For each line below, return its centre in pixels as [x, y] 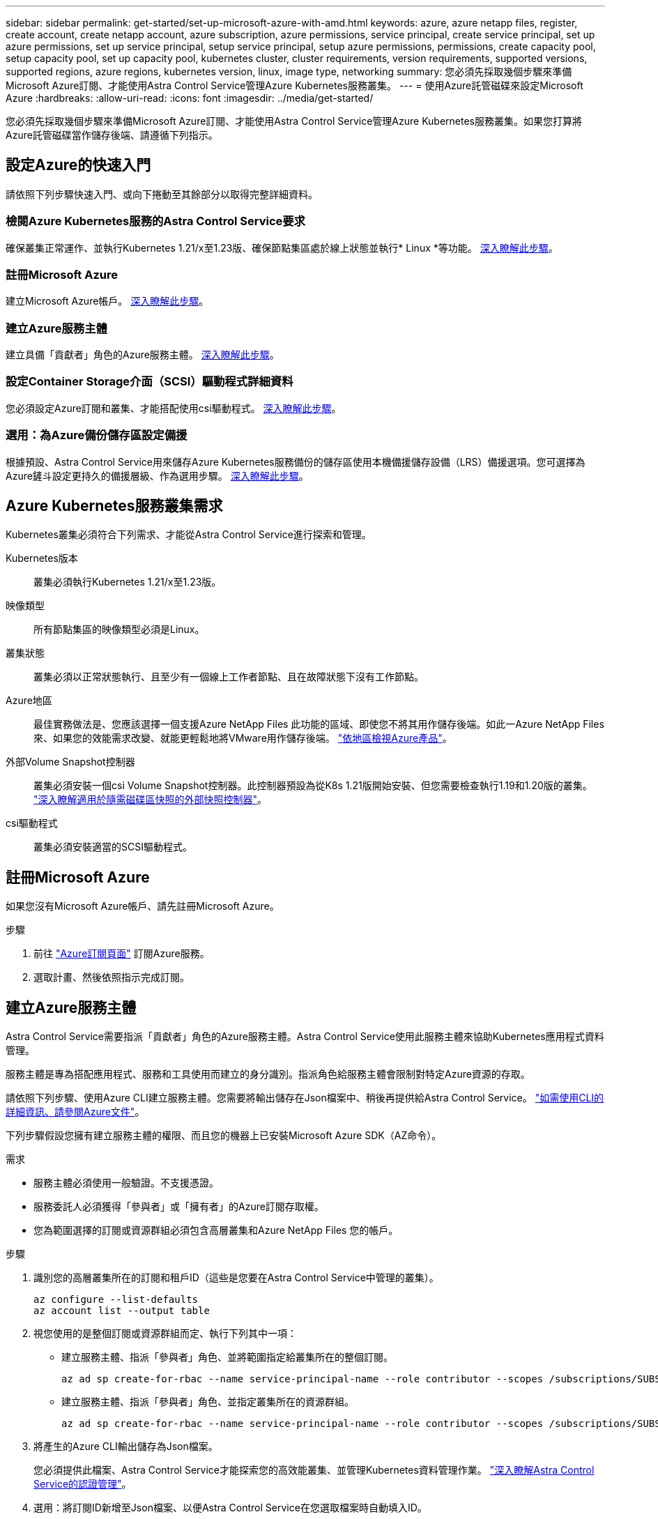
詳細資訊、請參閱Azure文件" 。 [75, 1112]
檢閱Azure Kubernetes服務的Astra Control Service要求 [155, 221]
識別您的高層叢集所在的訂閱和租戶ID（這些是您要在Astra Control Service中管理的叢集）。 [236, 1278]
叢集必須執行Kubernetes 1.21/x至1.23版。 [128, 582]
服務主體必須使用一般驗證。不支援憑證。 [126, 1183]
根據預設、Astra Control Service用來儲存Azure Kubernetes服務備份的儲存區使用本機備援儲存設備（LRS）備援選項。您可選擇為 [296, 461]
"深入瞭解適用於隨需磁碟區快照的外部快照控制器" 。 [151, 800]
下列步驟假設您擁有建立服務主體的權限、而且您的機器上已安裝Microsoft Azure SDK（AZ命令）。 [224, 1136]
